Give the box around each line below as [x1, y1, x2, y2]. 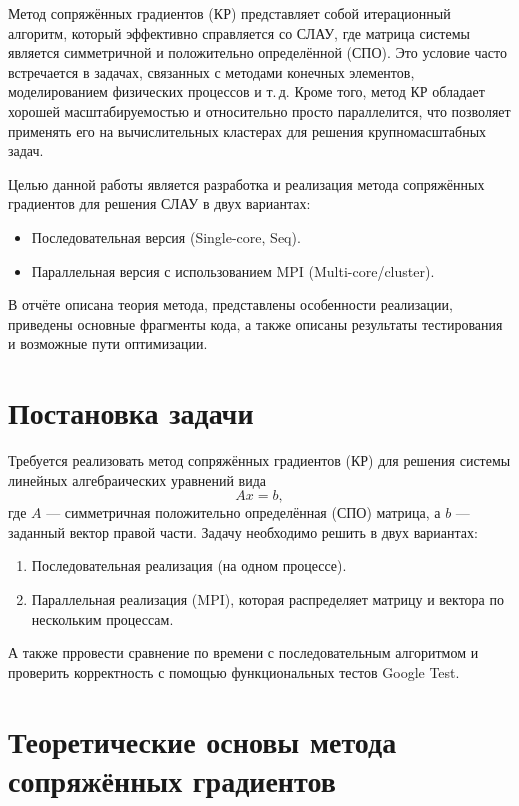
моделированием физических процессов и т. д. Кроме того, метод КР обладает [8, 81, 485, 102]
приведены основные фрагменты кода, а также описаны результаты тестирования [8, 313, 503, 334]
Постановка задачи [8, 392, 254, 433]
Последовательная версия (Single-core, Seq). [31, 226, 301, 247]
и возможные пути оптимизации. [8, 333, 208, 354]
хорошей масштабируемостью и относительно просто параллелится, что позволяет [8, 100, 511, 121]
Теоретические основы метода [8, 720, 397, 761]
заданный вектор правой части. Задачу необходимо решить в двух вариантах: [8, 521, 478, 542]
